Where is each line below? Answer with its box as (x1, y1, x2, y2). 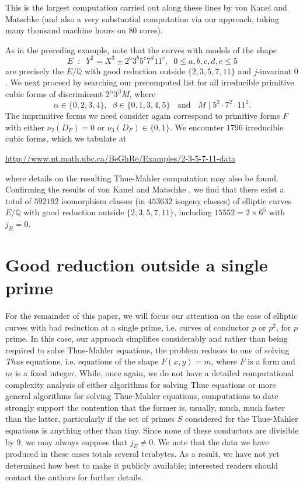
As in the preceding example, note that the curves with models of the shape (5, 43, 277, 56)
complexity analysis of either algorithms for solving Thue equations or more (5, 378, 276, 390)
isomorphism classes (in (61, 194, 145, 207)
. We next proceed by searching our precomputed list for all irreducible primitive (5, 76, 294, 88)
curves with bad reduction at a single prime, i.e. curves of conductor (5, 321, 249, 333)
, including (173, 206, 212, 218)
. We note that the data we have (153, 435, 269, 448)
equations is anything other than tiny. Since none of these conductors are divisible (5, 424, 299, 436)
